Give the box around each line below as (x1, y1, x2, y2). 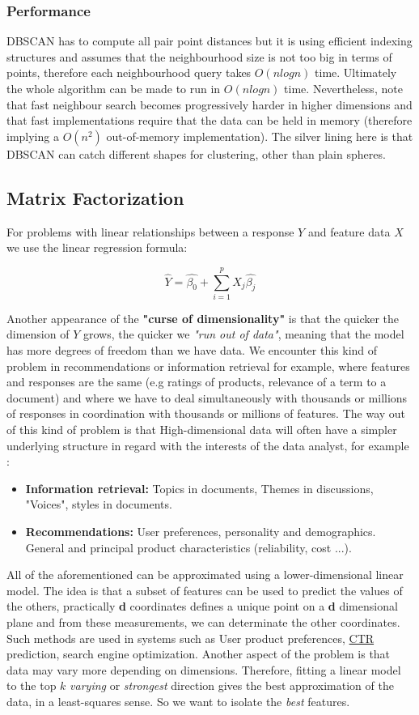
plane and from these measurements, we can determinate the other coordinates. (6, 613, 400, 630)
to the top (6, 677, 57, 694)
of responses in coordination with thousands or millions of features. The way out (6, 405, 406, 422)
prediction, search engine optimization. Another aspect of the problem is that (6, 645, 391, 662)
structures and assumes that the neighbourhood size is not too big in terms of (6, 48, 392, 65)
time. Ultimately (315, 64, 397, 81)
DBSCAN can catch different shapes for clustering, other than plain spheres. (6, 145, 386, 162)
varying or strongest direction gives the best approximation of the (70, 677, 394, 694)
